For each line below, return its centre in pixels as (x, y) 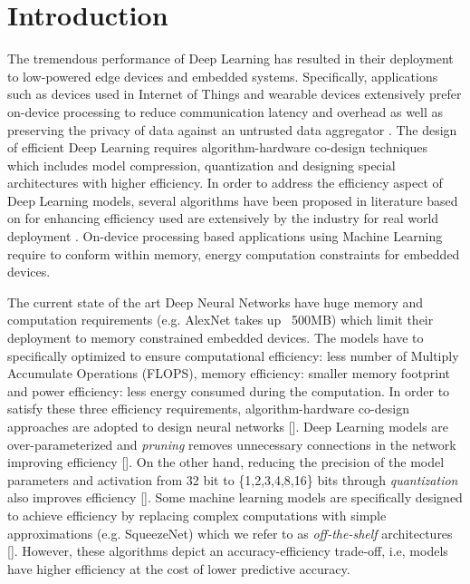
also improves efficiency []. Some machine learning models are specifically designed (235, 497)
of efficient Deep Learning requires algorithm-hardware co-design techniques (218, 147)
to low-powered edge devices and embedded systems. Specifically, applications (223, 76)
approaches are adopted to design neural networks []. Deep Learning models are (228, 426)
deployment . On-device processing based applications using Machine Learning (225, 236)
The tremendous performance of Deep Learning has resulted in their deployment (230, 58)
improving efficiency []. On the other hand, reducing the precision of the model (226, 462)
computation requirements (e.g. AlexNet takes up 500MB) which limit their (221, 320)
